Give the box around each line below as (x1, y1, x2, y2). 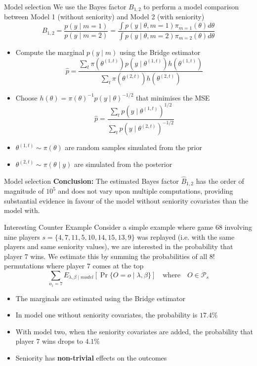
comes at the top (92, 261, 144, 271)
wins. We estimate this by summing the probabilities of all (30, 251, 208, 261)
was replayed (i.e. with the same (137, 231, 235, 242)
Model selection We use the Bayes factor (4, 1, 127, 11)
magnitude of (4, 186, 44, 196)
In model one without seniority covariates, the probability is (15, 310, 198, 320)
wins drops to (42, 336, 83, 346)
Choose (15, 92, 38, 103)
